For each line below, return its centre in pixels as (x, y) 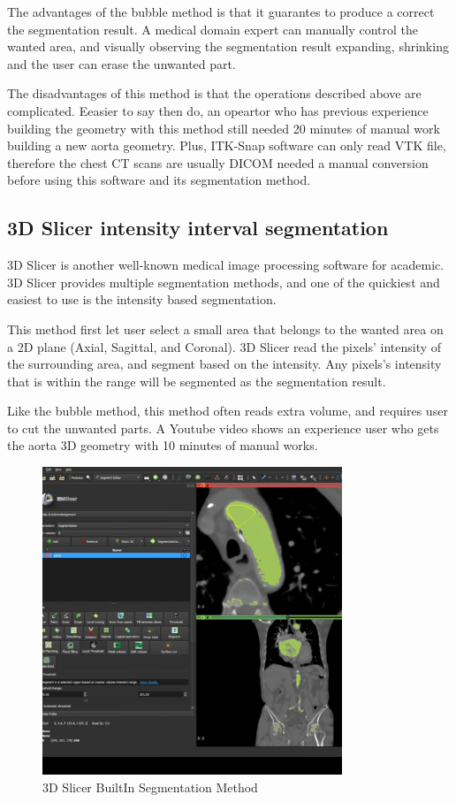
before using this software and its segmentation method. (159, 180)
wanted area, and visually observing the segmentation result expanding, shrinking (228, 46)
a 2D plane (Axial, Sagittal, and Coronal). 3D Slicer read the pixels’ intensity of (224, 346)
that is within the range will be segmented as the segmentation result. (197, 381)
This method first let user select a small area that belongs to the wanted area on (225, 328)
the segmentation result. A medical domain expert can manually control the (213, 29)
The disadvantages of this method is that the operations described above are (214, 93)
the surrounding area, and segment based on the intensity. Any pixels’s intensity (224, 364)
